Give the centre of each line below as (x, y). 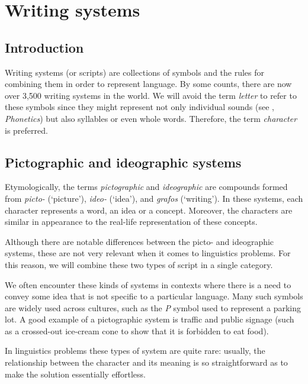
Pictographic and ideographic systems (123, 162)
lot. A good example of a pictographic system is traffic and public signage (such (150, 319)
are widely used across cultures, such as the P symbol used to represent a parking (153, 307)
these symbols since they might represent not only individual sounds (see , (139, 107)
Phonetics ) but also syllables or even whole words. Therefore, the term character (151, 118)
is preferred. (26, 130)
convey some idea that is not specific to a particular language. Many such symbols (154, 296)
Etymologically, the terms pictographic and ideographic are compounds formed (146, 187)
